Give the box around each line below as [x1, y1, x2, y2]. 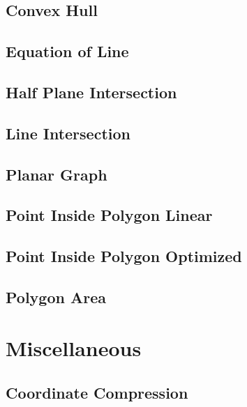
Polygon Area [6, 286, 106, 307]
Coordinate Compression [6, 382, 188, 404]
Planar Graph [6, 163, 107, 185]
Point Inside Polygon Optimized [6, 245, 242, 267]
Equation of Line [6, 40, 129, 62]
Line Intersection [6, 122, 130, 144]
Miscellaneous [6, 334, 142, 362]
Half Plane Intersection [6, 81, 177, 102]
